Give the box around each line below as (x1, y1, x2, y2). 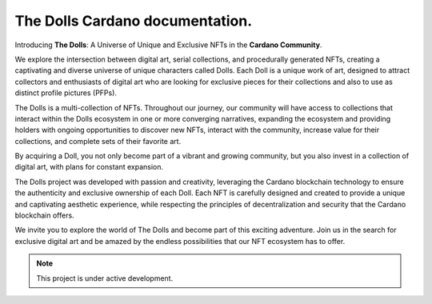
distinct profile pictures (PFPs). (14, 88, 118, 98)
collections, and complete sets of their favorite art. (14, 136, 182, 146)
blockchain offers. (14, 210, 75, 220)
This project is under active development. (36, 273, 174, 283)
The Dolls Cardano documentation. (14, 12, 252, 30)
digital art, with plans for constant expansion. (14, 162, 164, 172)
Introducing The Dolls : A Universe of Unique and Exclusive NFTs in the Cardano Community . (14, 40, 322, 50)
